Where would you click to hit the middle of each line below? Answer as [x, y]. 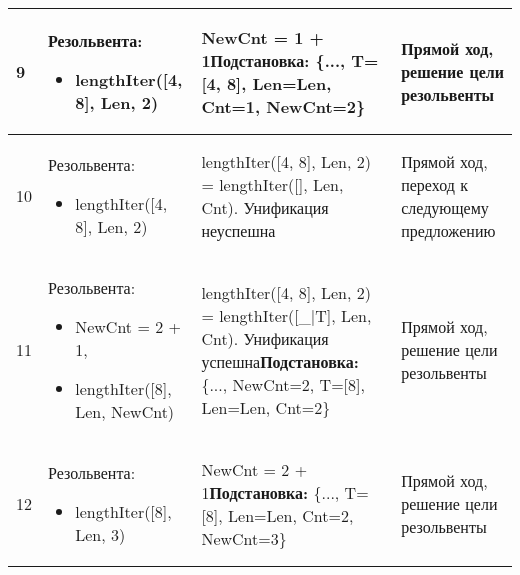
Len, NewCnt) [125, 411]
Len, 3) [100, 534]
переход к [434, 184]
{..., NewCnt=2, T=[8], [283, 384]
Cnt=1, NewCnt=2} [283, 106]
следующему [445, 207]
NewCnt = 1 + [262, 37]
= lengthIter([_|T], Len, [286, 315]
